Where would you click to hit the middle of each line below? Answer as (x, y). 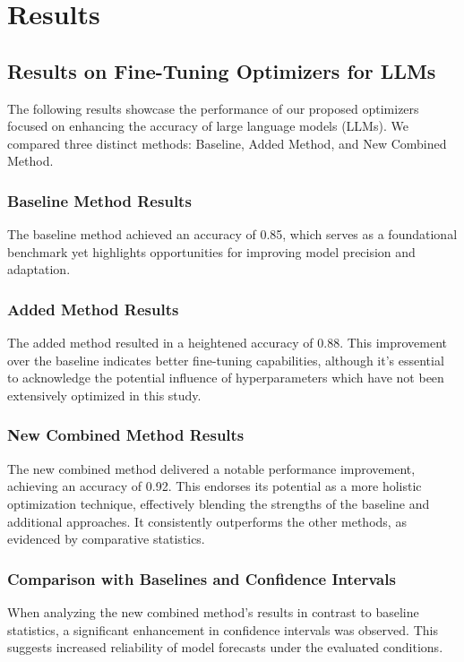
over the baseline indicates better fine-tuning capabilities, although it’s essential (226, 360)
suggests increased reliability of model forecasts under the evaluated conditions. (225, 647)
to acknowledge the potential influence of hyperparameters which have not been (226, 378)
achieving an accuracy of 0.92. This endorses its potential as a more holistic (215, 486)
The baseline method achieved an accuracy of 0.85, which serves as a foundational (232, 234)
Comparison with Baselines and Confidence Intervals (202, 578)
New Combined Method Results (126, 435)
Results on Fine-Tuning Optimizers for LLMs (222, 70)
